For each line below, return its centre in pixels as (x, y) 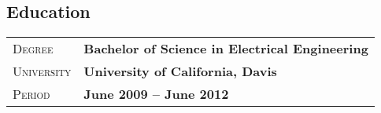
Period (31, 94)
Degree (33, 49)
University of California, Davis (180, 71)
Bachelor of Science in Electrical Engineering (226, 49)
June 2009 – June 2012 (156, 94)
